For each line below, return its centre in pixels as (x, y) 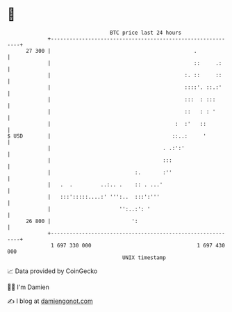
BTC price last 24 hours (146, 33)
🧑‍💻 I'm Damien (28, 287)
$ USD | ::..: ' (107, 136)
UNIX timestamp (144, 257)
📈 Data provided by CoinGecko (52, 271)
